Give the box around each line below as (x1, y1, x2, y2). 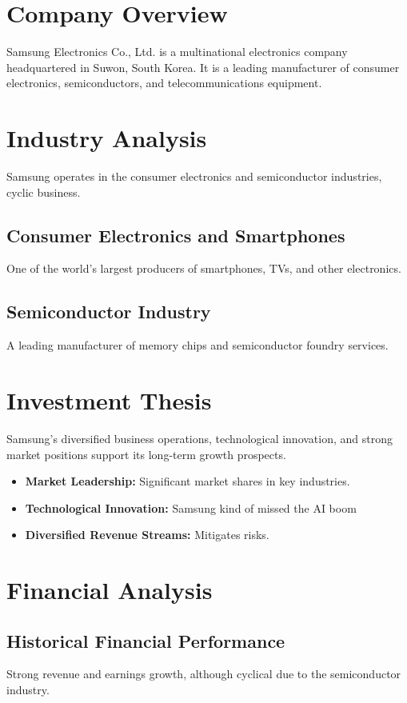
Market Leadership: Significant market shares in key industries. (25, 473, 350, 489)
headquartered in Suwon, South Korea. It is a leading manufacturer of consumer (6, 58, 400, 75)
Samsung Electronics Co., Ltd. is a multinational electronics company (6, 43, 348, 60)
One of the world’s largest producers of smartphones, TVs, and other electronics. (6, 260, 401, 277)
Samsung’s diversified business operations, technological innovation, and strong (6, 429, 393, 446)
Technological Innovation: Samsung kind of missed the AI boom (25, 499, 357, 516)
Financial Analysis (6, 573, 213, 606)
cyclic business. (6, 183, 81, 200)
